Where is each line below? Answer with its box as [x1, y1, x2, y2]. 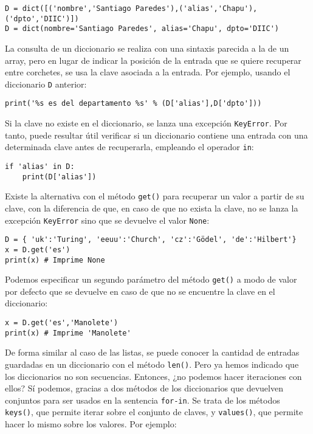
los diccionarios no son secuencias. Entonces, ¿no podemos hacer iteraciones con [5, 370, 302, 382]
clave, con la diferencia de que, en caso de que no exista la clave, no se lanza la [5, 201, 298, 214]
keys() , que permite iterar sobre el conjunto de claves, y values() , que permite [5, 405, 303, 418]
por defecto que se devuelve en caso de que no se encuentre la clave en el [5, 284, 275, 297]
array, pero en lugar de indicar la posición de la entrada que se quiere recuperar [5, 53, 301, 66]
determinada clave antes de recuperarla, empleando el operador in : [5, 140, 254, 153]
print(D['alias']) [22, 172, 97, 181]
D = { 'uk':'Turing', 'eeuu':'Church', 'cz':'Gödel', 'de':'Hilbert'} [5, 235, 297, 244]
